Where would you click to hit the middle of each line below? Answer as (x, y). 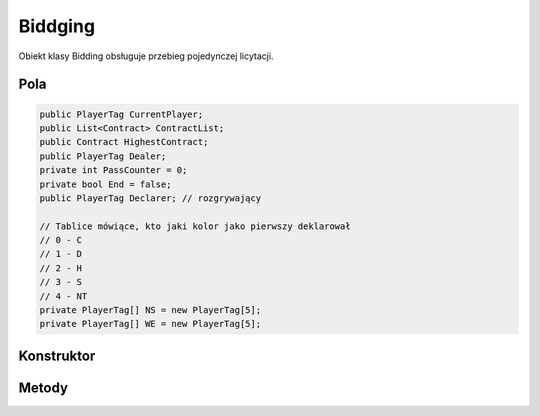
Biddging (56, 26)
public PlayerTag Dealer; (103, 156)
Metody (43, 387)
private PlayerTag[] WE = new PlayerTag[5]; (150, 324)
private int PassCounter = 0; (113, 170)
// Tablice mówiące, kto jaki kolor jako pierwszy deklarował (195, 226)
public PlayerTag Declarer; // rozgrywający (150, 198)
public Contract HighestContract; (124, 142)
